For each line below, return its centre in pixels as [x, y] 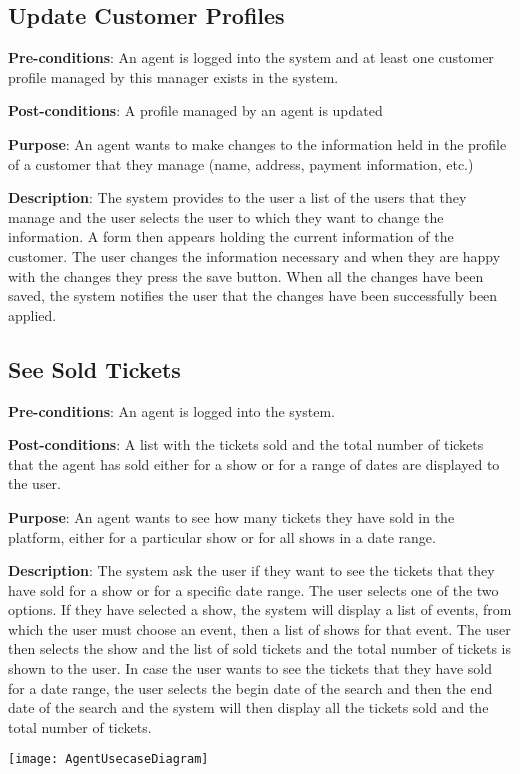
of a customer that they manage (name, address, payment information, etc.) [241, 163]
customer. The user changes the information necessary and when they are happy [254, 255]
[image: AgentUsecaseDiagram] [108, 759]
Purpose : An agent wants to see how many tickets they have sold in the [231, 516]
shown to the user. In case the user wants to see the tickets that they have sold [250, 668]
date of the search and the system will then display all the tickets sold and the [248, 707]
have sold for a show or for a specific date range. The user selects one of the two [253, 589]
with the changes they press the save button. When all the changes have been [246, 275]
